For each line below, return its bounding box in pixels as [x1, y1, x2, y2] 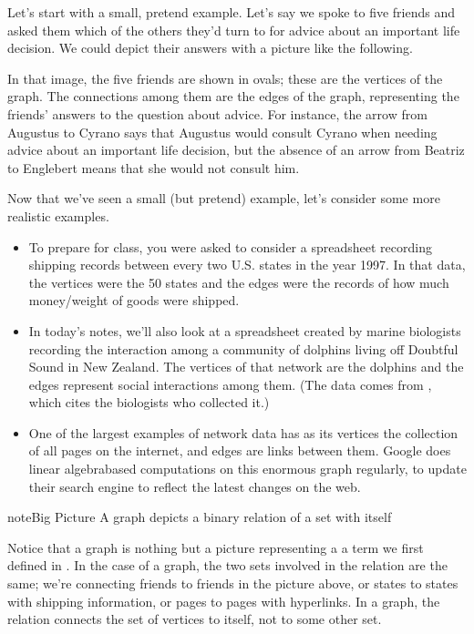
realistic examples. [7, 206, 109, 225]
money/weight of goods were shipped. [28, 291, 240, 310]
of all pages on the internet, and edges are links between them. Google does [28, 441, 451, 460]
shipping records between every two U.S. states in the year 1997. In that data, [28, 255, 466, 274]
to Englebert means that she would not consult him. [7, 158, 300, 177]
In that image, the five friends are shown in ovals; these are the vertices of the [7, 68, 443, 87]
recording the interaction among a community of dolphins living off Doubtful [28, 339, 459, 358]
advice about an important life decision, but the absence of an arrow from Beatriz [7, 140, 465, 159]
